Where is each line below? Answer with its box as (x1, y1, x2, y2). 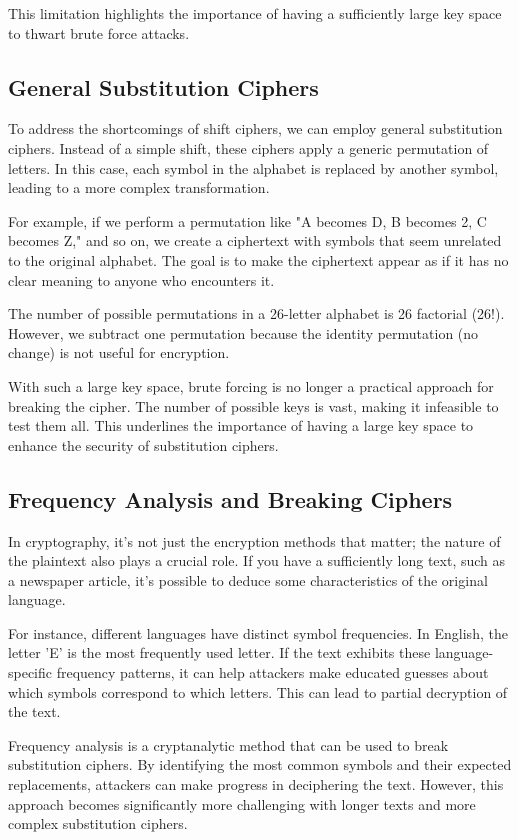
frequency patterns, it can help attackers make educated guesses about (56, 662, 489, 683)
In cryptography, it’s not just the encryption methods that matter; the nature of (8, 530, 501, 551)
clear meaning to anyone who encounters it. (8, 269, 275, 290)
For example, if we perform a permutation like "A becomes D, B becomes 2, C (8, 210, 487, 231)
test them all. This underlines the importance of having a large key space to (8, 415, 474, 436)
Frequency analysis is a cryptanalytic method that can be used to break (8, 734, 449, 755)
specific (8, 662, 53, 683)
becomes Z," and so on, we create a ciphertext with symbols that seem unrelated (8, 230, 502, 251)
